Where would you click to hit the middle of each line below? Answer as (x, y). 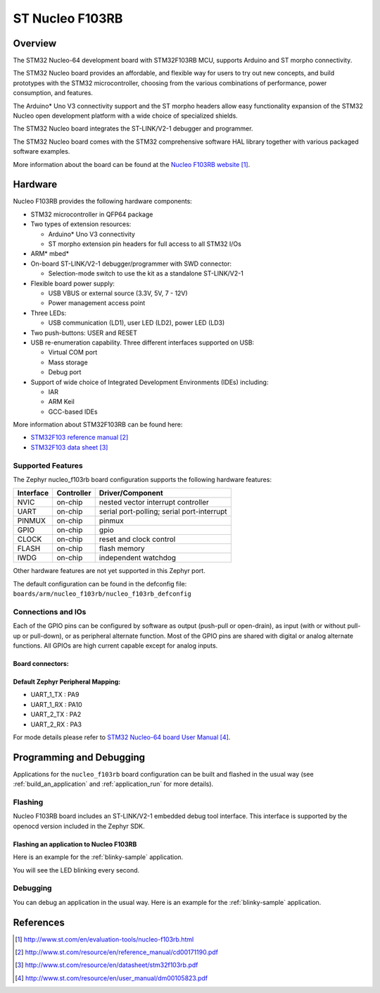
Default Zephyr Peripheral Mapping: (67, 682)
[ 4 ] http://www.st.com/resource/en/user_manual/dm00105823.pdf (112, 978)
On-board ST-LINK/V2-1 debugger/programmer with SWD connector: (131, 264)
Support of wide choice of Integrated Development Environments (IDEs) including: (150, 382)
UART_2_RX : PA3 (56, 724)
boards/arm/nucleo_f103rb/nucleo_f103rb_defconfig (102, 594)
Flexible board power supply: (73, 283)
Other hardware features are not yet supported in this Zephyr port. (109, 571)
